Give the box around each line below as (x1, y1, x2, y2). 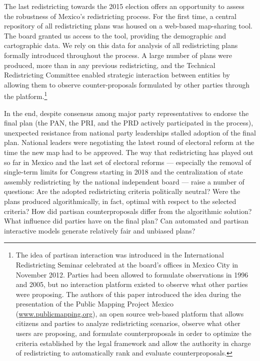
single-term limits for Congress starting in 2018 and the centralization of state (4, 166, 243, 177)
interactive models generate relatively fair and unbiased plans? (4, 225, 195, 235)
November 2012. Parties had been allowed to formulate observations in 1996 (15, 269, 248, 279)
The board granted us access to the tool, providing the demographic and (4, 30, 226, 40)
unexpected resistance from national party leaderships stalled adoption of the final (4, 127, 256, 137)
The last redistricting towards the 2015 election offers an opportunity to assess (4, 1, 244, 11)
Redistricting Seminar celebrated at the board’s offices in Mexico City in (15, 259, 238, 269)
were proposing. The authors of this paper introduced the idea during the (15, 288, 241, 299)
